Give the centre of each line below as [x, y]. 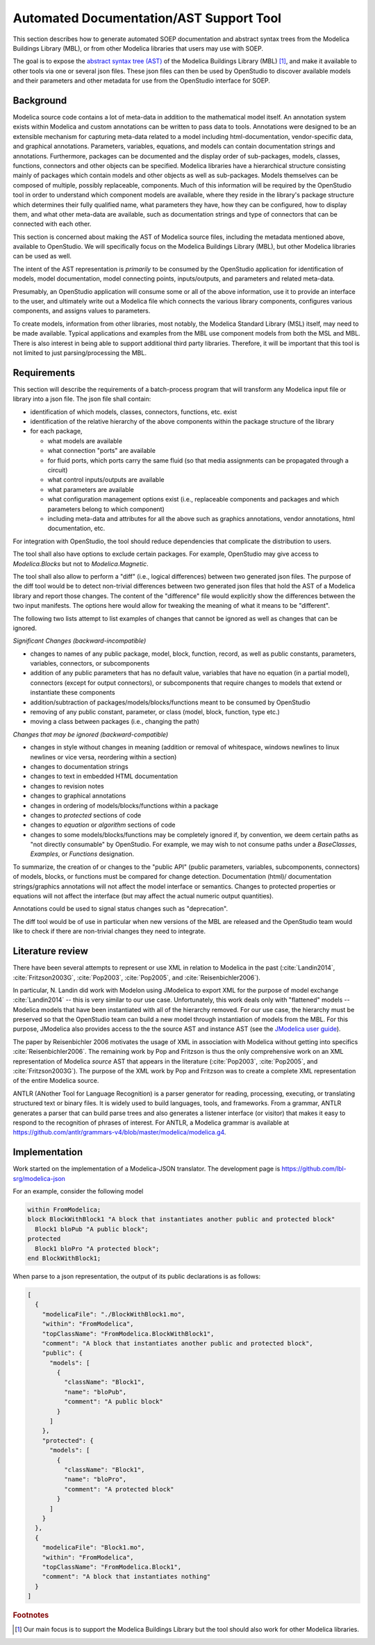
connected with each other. [52, 224]
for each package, [56, 431]
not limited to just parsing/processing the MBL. [80, 353]
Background [40, 100]
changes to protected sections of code [86, 815]
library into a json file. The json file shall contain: [82, 399]
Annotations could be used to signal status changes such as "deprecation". [120, 909]
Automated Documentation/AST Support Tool [147, 18]
